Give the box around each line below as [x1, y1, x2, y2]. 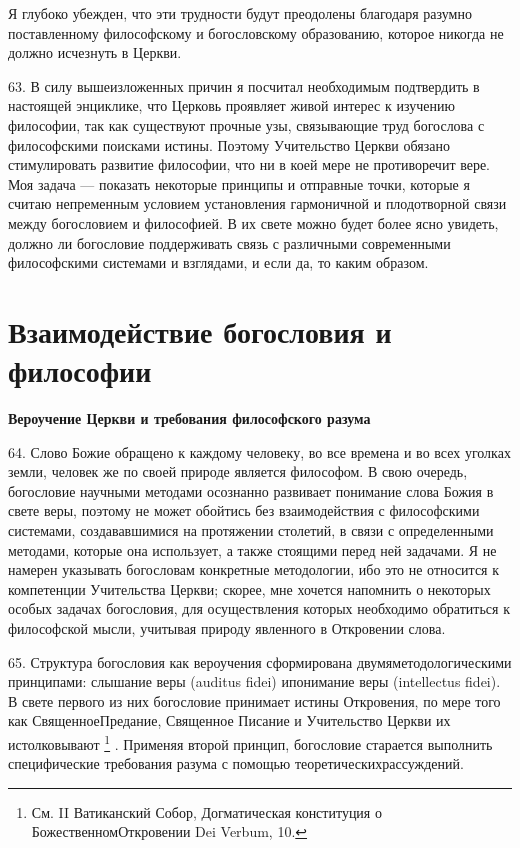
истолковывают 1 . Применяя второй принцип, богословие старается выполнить [8, 730, 493, 754]
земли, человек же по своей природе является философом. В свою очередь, [8, 461, 468, 482]
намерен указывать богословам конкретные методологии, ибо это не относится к [8, 559, 499, 580]
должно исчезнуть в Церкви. [8, 42, 182, 63]
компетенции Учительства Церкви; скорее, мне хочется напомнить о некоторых [8, 578, 491, 599]
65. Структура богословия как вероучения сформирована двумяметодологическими [8, 651, 512, 672]
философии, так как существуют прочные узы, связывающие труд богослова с [8, 114, 485, 135]
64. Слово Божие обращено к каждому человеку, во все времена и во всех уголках [8, 441, 511, 462]
